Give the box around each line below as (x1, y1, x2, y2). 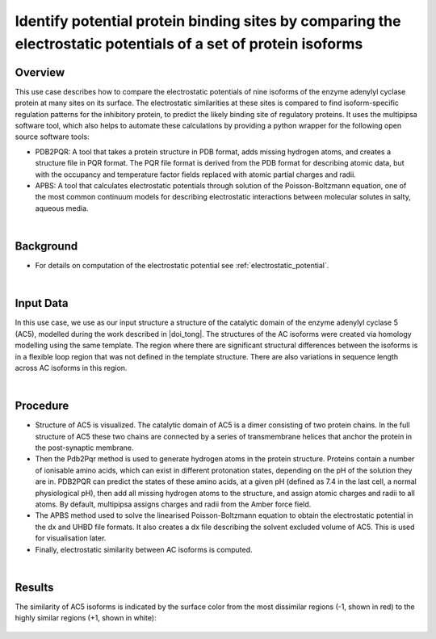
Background (15, 239, 78, 253)
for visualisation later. (35, 533, 107, 543)
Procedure (15, 399, 69, 413)
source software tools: (15, 132, 90, 141)
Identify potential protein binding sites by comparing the (15, 12, 401, 30)
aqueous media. (35, 203, 89, 213)
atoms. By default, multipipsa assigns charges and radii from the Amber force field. (35, 499, 312, 509)
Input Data (15, 296, 69, 310)
